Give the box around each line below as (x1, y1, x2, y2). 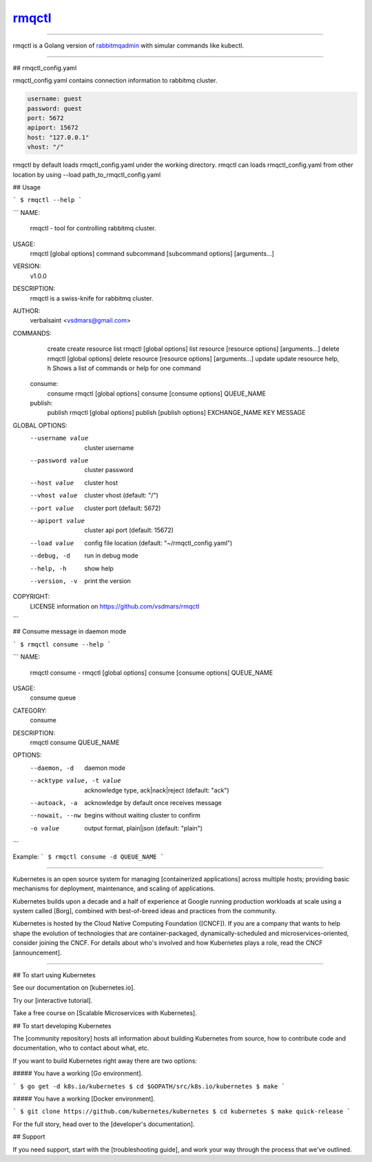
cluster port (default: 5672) (84, 504, 161, 512)
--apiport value (30, 517, 85, 524)
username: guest (27, 95, 83, 103)
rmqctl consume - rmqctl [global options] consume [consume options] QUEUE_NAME (30, 669, 273, 677)
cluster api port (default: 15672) (84, 526, 174, 534)
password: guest (27, 104, 83, 112)
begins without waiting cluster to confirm (84, 811, 201, 819)
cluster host (84, 478, 118, 487)
